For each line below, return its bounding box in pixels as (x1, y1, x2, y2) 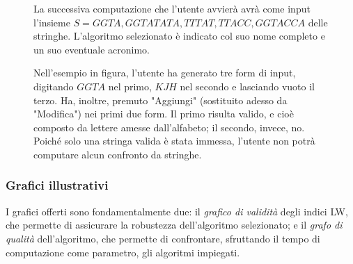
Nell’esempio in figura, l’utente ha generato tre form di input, (33, 65, 296, 80)
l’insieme (33, 15, 70, 29)
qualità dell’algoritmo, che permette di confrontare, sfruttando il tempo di (6, 231, 320, 245)
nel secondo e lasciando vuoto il (180, 79, 315, 93)
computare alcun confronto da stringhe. (33, 147, 202, 161)
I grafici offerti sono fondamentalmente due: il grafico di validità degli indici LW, (6, 204, 348, 218)
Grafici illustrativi (6, 176, 109, 194)
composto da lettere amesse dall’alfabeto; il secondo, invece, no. (33, 119, 305, 134)
